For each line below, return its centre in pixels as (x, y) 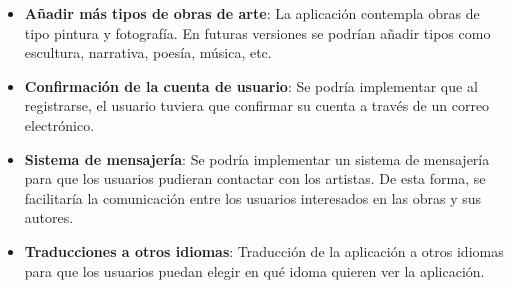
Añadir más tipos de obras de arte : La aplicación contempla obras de (252, 13)
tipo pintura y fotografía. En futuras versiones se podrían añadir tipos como (257, 32)
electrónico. (59, 124)
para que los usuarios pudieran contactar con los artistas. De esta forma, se (255, 178)
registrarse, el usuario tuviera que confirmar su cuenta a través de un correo (257, 105)
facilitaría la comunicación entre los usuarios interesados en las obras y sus (253, 197)
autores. (49, 217)
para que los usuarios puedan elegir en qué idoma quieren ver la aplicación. (254, 270)
